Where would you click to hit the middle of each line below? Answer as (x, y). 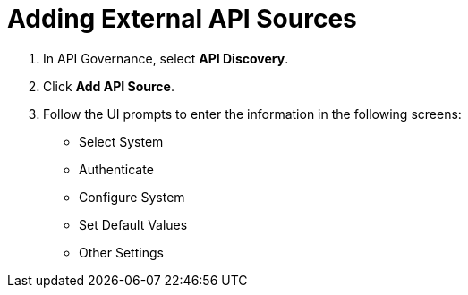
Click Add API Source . (109, 86)
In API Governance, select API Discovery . (166, 58)
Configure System (132, 197)
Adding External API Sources (182, 19)
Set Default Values (133, 224)
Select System (121, 141)
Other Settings (121, 252)
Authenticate (116, 169)
